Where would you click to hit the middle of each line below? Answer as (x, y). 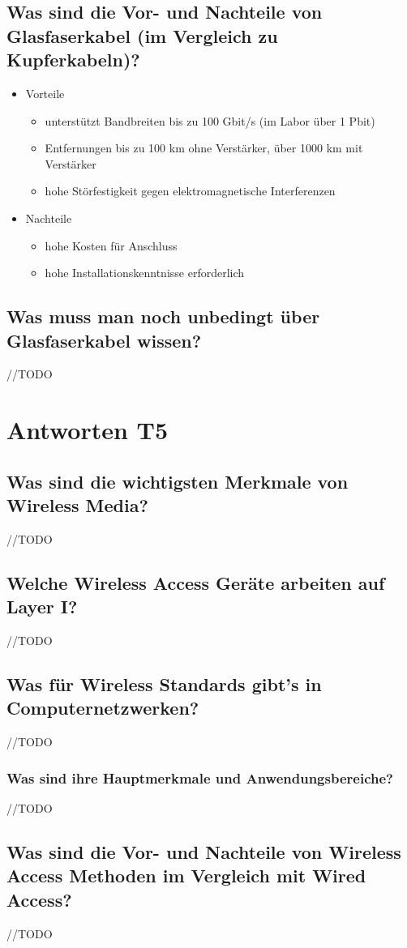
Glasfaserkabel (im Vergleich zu (142, 35)
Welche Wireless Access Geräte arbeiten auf (196, 582)
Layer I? (42, 606)
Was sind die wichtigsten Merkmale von (178, 481)
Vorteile (45, 93)
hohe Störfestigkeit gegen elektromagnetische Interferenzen (190, 191)
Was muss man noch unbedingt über (163, 316)
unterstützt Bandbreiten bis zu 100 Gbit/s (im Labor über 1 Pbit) (210, 120)
